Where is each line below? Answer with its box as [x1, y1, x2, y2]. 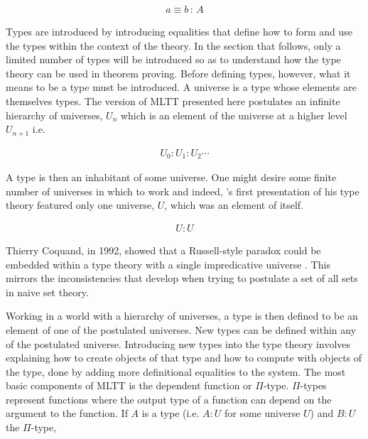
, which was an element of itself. [164, 197, 304, 212]
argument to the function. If [6, 406, 128, 421]
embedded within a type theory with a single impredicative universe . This [6, 256, 330, 271]
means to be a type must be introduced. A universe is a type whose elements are [6, 80, 357, 94]
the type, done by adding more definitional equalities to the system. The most [6, 364, 346, 379]
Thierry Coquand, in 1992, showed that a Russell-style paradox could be [6, 242, 321, 257]
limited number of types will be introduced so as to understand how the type [6, 52, 341, 67]
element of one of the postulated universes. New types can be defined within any [6, 322, 357, 337]
